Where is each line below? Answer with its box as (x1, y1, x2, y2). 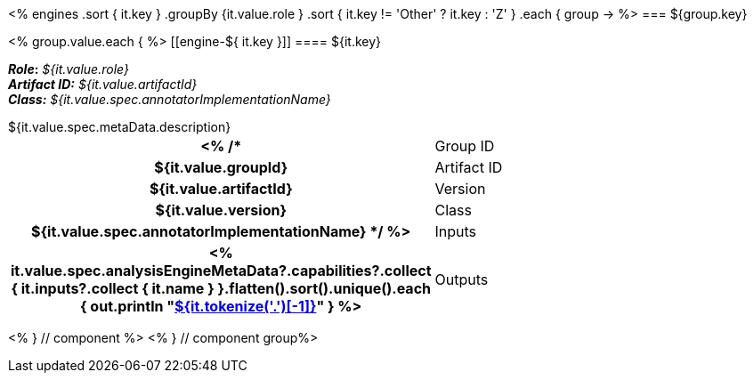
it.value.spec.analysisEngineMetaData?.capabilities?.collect (11, 262, 432, 279)
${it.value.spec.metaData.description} (8, 119, 231, 134)
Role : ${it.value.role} (8, 61, 129, 77)
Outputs (434, 271, 489, 288)
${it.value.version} (155, 201, 287, 219)
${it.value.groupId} (154, 158, 288, 176)
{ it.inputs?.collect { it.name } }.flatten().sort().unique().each (11, 279, 432, 297)
